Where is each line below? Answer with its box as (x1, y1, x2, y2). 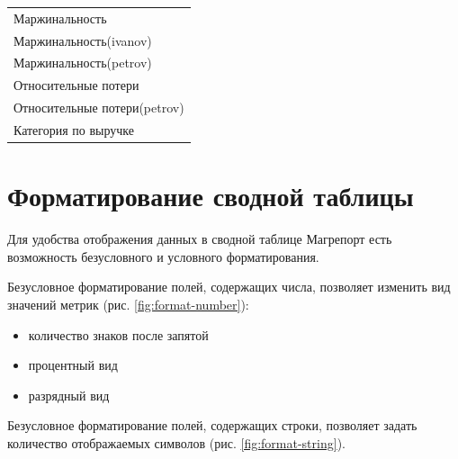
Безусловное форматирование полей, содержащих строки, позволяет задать (7, 416, 418, 435)
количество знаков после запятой (28, 325, 209, 344)
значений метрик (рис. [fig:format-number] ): (7, 294, 249, 313)
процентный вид (28, 355, 118, 374)
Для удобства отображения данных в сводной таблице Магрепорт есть (7, 229, 392, 248)
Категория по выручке (13, 120, 135, 139)
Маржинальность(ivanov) (13, 31, 152, 49)
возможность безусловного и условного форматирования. (7, 247, 319, 265)
